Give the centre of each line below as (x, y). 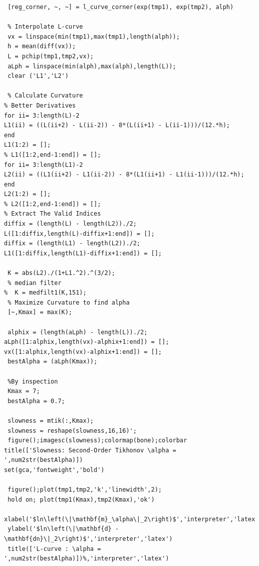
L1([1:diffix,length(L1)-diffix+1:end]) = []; (83, 253)
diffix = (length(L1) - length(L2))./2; (72, 244)
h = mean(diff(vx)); (42, 46)
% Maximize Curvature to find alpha (69, 302)
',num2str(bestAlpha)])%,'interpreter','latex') (87, 559)
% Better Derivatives (40, 105)
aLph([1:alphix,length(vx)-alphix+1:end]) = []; (87, 342)
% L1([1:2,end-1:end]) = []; (53, 155)
